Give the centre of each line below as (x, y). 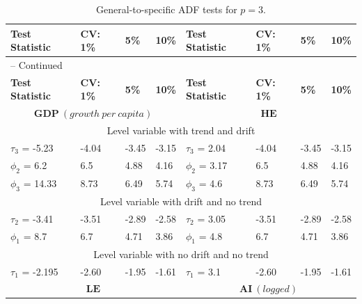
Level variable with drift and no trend (181, 201)
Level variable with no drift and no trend (181, 254)
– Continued (37, 65)
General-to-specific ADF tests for (167, 9)
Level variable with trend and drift (181, 130)
